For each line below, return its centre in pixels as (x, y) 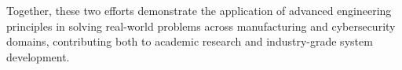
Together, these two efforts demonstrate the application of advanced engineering (199, 10)
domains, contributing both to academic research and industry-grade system (190, 41)
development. (38, 56)
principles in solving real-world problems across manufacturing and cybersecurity (201, 26)
